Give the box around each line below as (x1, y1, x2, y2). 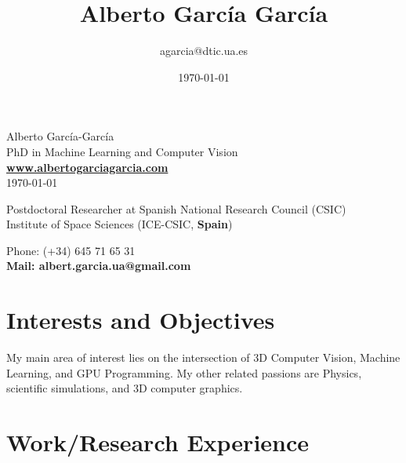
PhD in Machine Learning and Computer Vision (6, 143, 238, 159)
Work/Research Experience (6, 426, 310, 458)
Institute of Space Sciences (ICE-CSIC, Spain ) (6, 216, 233, 232)
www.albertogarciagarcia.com (6, 159, 169, 175)
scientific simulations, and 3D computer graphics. (6, 380, 243, 396)
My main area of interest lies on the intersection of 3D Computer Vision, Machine (6, 349, 401, 366)
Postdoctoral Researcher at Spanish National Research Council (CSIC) (6, 200, 346, 217)
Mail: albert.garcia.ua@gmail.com (6, 257, 191, 274)
